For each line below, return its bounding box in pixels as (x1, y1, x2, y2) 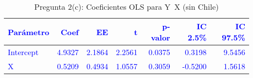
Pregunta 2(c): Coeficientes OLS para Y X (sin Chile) (34, 1, 219, 12)
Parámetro (8, 26, 50, 38)
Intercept (8, 46, 39, 58)
